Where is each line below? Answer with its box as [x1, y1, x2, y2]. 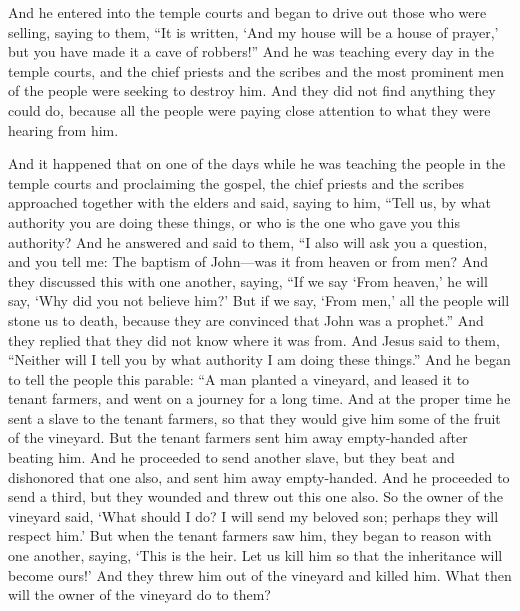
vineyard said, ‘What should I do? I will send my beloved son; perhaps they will [8, 505, 499, 526]
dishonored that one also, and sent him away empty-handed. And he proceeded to [8, 466, 510, 487]
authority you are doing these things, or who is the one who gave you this [8, 211, 460, 232]
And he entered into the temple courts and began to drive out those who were [8, 2, 487, 22]
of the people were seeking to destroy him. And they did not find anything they [8, 80, 496, 101]
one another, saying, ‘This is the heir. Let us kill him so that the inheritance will [8, 545, 503, 566]
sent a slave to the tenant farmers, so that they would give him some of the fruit [8, 407, 501, 428]
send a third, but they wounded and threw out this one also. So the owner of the [8, 486, 504, 507]
